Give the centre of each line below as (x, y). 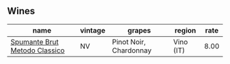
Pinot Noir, (129, 42)
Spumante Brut (35, 42)
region (185, 30)
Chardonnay (132, 50)
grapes (139, 30)
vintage (93, 30)
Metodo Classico (38, 50)
